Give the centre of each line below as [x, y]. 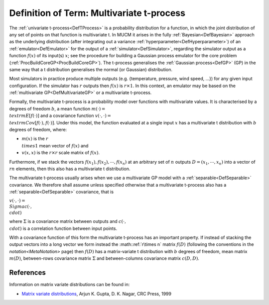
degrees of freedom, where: [38, 130]
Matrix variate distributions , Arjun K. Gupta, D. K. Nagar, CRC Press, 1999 [97, 294]
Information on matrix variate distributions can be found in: [69, 285]
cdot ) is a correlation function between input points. [63, 228]
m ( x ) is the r [35, 139]
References [27, 273]
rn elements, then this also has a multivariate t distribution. [70, 169]
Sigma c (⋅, [21, 207]
